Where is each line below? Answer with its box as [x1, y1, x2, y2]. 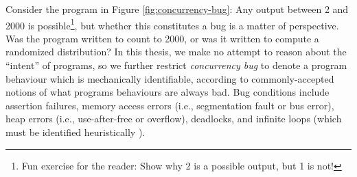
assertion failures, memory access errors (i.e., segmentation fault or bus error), [5, 98, 334, 112]
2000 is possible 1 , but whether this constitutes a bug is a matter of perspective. [5, 16, 339, 32]
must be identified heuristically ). [5, 125, 146, 139]
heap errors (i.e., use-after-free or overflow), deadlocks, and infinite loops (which [5, 111, 342, 126]
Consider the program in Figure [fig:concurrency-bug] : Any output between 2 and [5, 2, 349, 16]
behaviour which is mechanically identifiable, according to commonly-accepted [5, 71, 334, 85]
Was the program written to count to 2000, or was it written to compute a [5, 31, 319, 45]
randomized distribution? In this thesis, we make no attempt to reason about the [5, 44, 347, 59]
